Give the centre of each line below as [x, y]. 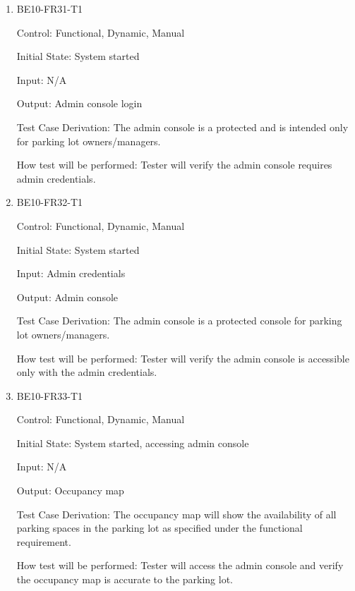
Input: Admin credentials [71, 273]
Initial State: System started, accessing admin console [133, 443]
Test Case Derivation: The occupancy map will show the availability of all [176, 514]
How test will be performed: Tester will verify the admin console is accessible [183, 358]
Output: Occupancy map [70, 491]
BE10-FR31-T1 [50, 8]
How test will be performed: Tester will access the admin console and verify [180, 565]
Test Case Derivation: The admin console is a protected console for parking [179, 321]
